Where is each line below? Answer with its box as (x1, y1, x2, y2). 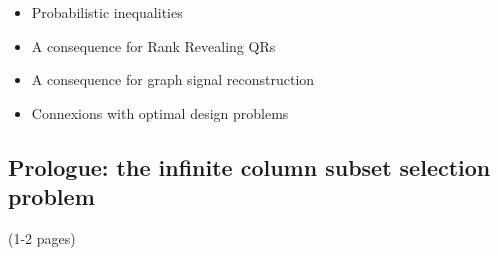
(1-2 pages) (8, 227, 76, 248)
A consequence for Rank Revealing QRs (31, 35, 276, 56)
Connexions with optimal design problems (31, 102, 289, 123)
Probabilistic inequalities (31, 2, 183, 22)
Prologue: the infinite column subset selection (8, 151, 491, 182)
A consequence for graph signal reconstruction (31, 69, 315, 90)
